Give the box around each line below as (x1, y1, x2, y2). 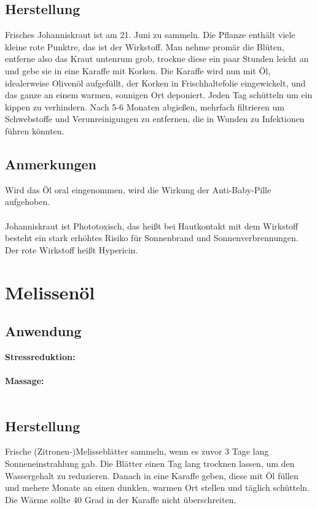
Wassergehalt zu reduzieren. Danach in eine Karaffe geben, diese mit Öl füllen (5, 469, 299, 482)
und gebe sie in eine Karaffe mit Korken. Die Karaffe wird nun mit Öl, (5, 64, 271, 77)
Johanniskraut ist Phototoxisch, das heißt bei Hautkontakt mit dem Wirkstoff (5, 219, 299, 232)
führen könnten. (5, 124, 65, 137)
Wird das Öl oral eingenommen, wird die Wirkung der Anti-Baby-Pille (5, 183, 272, 196)
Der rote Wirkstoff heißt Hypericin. (5, 243, 138, 256)
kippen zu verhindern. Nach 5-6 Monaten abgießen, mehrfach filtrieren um (5, 100, 284, 113)
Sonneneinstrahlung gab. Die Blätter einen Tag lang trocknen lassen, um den (5, 457, 295, 470)
